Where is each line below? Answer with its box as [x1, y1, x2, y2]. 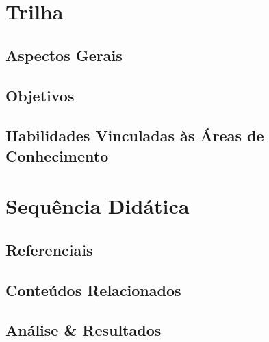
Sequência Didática [5, 192, 190, 220]
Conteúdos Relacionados [5, 279, 181, 300]
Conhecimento [5, 145, 109, 166]
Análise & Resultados [5, 319, 162, 341]
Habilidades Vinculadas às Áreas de [5, 125, 264, 146]
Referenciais [5, 239, 93, 260]
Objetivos [5, 84, 75, 106]
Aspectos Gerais [5, 44, 123, 65]
